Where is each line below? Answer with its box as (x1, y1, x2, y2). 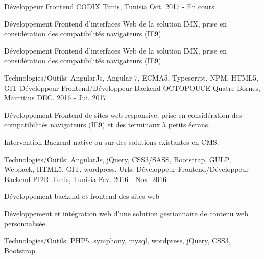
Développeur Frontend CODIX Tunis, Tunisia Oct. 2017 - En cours (4, 1, 214, 11)
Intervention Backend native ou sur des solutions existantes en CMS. (4, 136, 219, 147)
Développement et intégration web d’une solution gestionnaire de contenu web (4, 208, 248, 218)
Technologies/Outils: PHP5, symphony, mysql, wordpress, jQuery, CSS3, (4, 235, 231, 246)
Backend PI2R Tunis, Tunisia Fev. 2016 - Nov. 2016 (4, 173, 166, 184)
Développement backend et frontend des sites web (4, 191, 160, 201)
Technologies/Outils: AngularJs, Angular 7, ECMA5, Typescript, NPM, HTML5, (4, 72, 258, 83)
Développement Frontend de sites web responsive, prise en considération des (4, 109, 242, 120)
